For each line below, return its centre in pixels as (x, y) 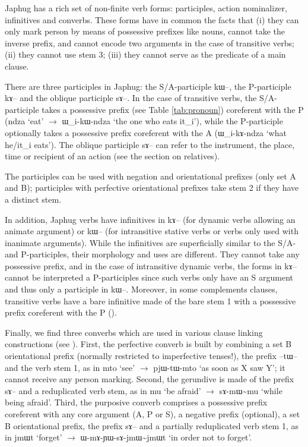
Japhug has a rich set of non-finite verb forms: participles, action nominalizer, (146, 8)
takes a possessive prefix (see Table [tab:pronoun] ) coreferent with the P (173, 109)
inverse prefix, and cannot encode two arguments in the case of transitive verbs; (150, 43)
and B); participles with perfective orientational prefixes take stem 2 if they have (152, 188)
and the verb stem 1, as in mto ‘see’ (70, 367)
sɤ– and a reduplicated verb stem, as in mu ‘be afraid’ (103, 390)
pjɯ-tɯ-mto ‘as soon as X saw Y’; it (219, 367)
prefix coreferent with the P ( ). (61, 312)
